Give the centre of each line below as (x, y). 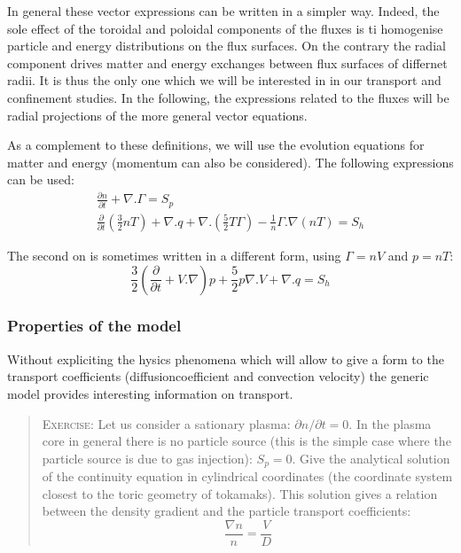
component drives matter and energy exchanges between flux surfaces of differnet (227, 62)
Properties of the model (94, 326)
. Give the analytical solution (371, 458)
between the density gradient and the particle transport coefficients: (227, 511)
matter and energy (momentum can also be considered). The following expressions (230, 162)
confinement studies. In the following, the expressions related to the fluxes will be (228, 97)
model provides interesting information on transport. (150, 393)
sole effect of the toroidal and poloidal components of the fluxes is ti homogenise (225, 28)
